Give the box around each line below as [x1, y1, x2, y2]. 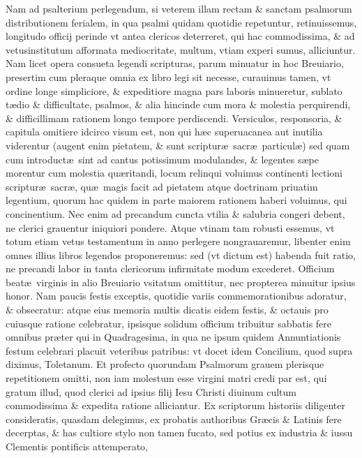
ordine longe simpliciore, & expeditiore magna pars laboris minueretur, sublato [6, 83, 342, 98]
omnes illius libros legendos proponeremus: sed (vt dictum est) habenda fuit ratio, [6, 247, 356, 262]
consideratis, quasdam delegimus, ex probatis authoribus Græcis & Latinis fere [6, 411, 342, 426]
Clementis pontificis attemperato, [6, 439, 148, 453]
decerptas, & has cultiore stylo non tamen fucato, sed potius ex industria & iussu [6, 425, 353, 440]
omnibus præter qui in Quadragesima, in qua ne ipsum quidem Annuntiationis [6, 330, 341, 344]
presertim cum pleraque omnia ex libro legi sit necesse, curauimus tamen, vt [6, 69, 331, 84]
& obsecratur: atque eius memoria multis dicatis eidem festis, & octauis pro [6, 302, 329, 317]
